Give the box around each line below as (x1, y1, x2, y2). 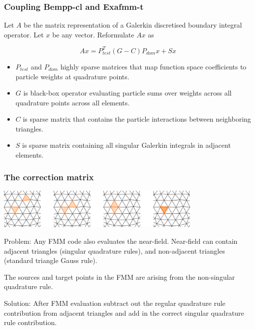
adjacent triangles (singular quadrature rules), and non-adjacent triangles (4, 245, 225, 256)
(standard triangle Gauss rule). (4, 255, 97, 265)
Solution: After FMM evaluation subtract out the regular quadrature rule (4, 297, 225, 308)
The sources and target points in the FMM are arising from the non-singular (4, 271, 235, 282)
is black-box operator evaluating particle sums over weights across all (23, 88, 232, 98)
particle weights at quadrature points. (15, 71, 129, 81)
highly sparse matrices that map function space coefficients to (60, 61, 247, 71)
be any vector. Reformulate (52, 29, 134, 39)
